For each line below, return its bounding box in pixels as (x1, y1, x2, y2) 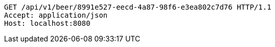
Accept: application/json (4, 11, 108, 19)
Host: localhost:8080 (4, 19, 90, 27)
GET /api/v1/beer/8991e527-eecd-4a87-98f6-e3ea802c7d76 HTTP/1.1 (4, 3, 271, 11)
